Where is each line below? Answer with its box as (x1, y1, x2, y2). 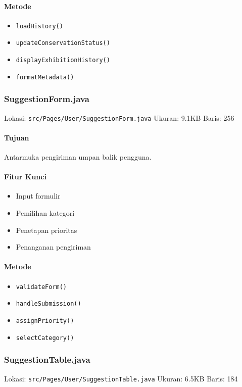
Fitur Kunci (4, 171, 46, 182)
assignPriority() (16, 317, 74, 324)
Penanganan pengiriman (16, 241, 91, 252)
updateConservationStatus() (16, 39, 110, 47)
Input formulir (16, 190, 61, 201)
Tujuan (4, 132, 29, 142)
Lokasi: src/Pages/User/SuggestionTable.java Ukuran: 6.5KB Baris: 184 (4, 373, 238, 383)
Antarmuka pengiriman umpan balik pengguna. (4, 152, 152, 162)
